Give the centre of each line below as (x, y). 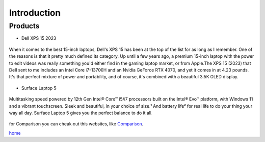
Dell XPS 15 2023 (39, 38)
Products (24, 26)
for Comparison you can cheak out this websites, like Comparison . (76, 124)
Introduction (35, 13)
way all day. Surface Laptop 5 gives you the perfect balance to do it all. (81, 113)
